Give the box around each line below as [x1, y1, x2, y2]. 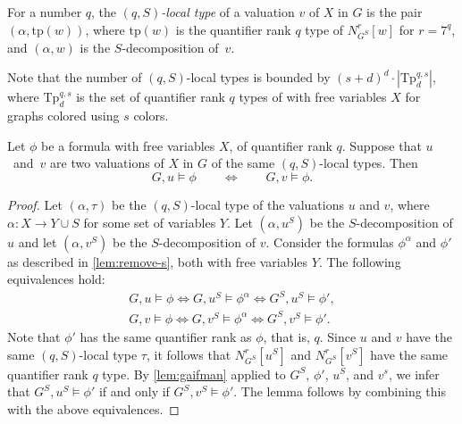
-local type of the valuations [190, 195, 345, 214]
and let [18, 232, 57, 251]
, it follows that [146, 345, 231, 363]
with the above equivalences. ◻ [7, 399, 180, 418]
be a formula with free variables [41, 136, 215, 154]
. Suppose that [341, 136, 422, 154]
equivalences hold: [7, 270, 105, 288]
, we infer [389, 364, 440, 383]
